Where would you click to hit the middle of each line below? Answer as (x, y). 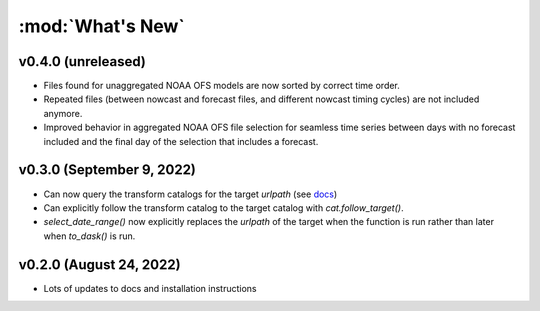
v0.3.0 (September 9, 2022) (107, 170)
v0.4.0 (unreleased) (82, 61)
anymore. (63, 113)
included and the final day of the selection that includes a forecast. (181, 141)
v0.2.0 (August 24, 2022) (99, 264)
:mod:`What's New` (101, 26)
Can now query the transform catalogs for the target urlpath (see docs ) (190, 194)
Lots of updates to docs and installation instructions (150, 288)
